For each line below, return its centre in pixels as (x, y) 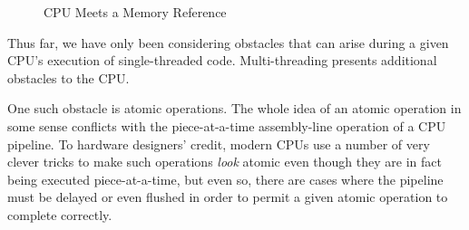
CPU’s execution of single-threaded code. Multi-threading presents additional (222, 60)
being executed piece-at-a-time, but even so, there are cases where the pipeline (225, 179)
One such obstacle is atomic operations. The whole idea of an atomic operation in (234, 108)
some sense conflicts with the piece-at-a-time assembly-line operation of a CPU (227, 125)
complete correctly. (60, 214)
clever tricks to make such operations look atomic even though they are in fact (225, 162)
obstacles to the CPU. (68, 77)
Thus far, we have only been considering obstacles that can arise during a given (228, 42)
